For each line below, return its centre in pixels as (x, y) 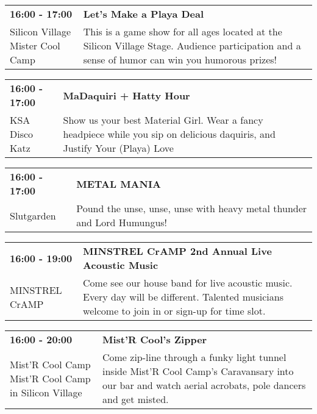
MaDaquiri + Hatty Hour (126, 95)
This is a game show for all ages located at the (183, 31)
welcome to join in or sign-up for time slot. (174, 311)
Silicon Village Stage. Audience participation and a (192, 45)
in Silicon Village (46, 392)
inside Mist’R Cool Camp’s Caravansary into (198, 371)
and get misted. (135, 399)
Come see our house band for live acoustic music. (188, 283)
